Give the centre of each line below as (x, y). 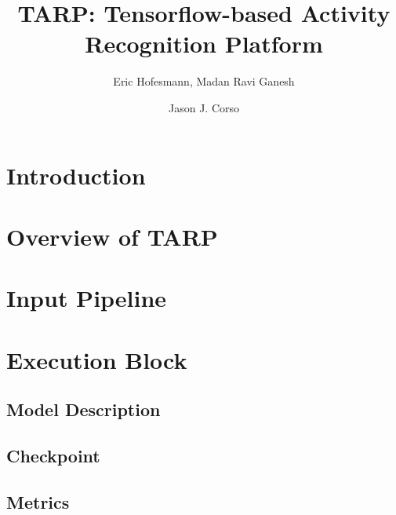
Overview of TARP (112, 236)
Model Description (84, 409)
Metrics (38, 501)
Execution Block (97, 359)
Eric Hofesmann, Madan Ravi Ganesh (204, 81)
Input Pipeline (87, 298)
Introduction (76, 175)
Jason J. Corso (204, 107)
